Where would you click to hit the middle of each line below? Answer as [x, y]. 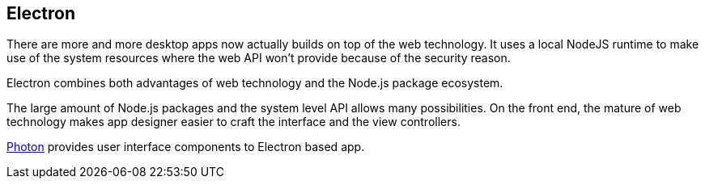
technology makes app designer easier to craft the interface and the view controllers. [234, 122]
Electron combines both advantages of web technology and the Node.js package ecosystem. [255, 83]
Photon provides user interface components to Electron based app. [186, 147]
